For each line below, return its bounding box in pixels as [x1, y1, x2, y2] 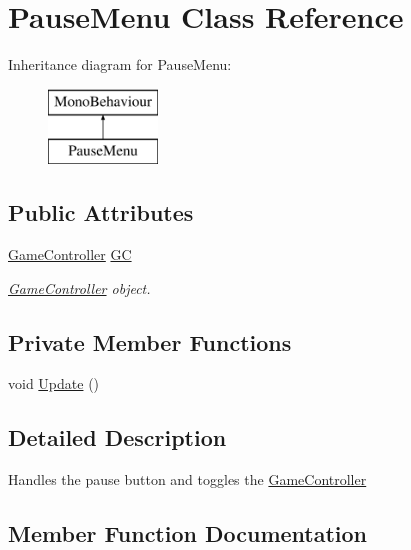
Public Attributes [8, 197, 194, 228]
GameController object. [8, 277, 151, 298]
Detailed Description [8, 422, 227, 453]
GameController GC [8, 244, 132, 265]
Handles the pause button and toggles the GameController [8, 469, 367, 490]
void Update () [8, 373, 100, 394]
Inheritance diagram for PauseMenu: [8, 54, 232, 75]
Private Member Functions [8, 326, 292, 357]
